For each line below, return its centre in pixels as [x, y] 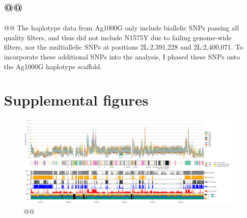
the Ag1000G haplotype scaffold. [53, 66]
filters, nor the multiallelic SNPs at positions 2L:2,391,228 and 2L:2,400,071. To [124, 47]
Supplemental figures [76, 100]
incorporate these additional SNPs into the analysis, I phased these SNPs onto [122, 56]
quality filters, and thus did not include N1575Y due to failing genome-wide [118, 37]
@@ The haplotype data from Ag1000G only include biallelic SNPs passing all [122, 28]
